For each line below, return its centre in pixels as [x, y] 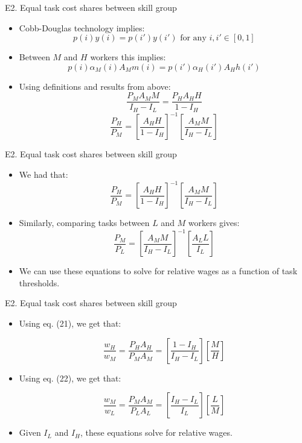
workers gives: [214, 223]
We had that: [43, 174]
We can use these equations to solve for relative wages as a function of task [158, 271]
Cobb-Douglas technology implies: [82, 27]
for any [193, 38]
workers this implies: [128, 57]
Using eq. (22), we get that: [70, 378]
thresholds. [39, 282]
